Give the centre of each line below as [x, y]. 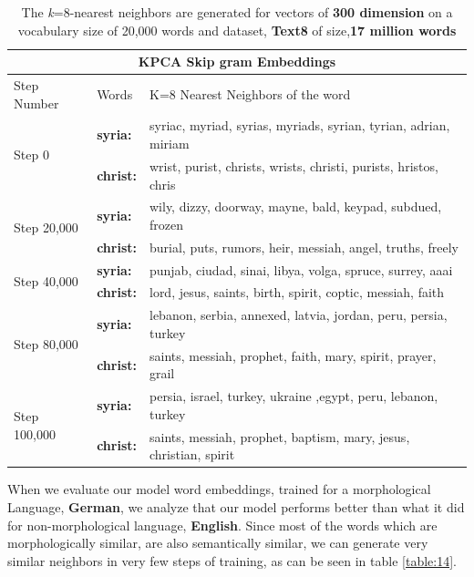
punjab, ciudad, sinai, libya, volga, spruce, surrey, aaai [301, 269]
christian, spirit [192, 454]
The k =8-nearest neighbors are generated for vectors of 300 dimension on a [237, 12]
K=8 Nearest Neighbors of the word [250, 93]
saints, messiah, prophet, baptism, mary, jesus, [279, 436]
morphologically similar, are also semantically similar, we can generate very [218, 543]
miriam [169, 144]
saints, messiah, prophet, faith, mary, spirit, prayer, [293, 355]
